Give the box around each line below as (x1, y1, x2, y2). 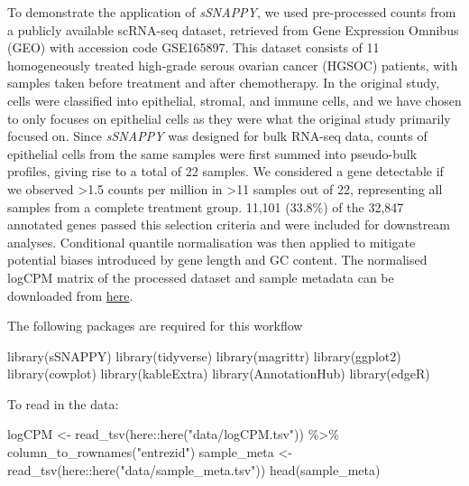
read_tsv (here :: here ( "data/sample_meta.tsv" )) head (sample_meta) (7, 460, 381, 479)
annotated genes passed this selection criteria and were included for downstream (7, 215, 451, 234)
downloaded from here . (7, 285, 133, 304)
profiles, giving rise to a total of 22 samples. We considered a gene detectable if (7, 162, 444, 181)
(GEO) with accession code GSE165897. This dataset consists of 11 (7, 38, 380, 57)
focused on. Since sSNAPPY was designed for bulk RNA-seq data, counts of (7, 126, 428, 145)
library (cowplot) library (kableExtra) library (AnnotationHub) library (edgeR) (7, 364, 430, 383)
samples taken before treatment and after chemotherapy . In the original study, (7, 73, 440, 92)
